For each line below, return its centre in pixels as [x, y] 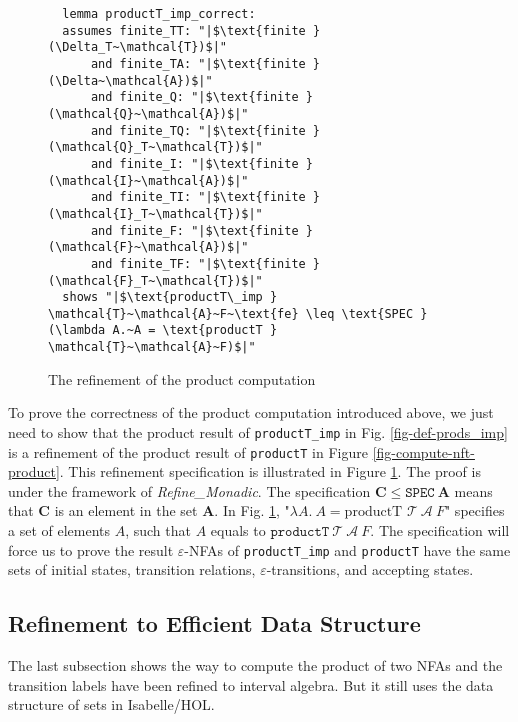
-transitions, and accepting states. [370, 569]
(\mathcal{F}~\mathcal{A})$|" [148, 247]
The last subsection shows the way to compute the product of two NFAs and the [255, 665]
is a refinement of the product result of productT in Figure [188, 451]
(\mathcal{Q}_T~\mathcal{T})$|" [155, 147]
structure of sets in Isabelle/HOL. [111, 704]
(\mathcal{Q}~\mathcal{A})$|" [148, 113]
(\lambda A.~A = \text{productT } [163, 330]
